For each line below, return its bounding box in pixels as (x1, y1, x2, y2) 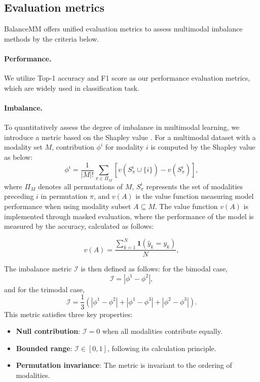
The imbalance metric (4, 263, 72, 274)
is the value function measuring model (135, 191, 254, 201)
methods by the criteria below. (4, 33, 99, 44)
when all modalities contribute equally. (102, 326, 222, 336)
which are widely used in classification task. (4, 82, 139, 93)
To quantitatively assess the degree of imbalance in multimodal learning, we (4, 122, 240, 132)
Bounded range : (16, 342, 72, 353)
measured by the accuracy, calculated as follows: (4, 221, 154, 231)
